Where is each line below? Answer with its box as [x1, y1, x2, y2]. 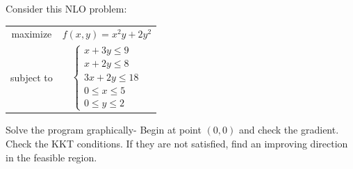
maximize [11, 26, 52, 41]
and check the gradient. [238, 122, 339, 137]
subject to [10, 70, 53, 84]
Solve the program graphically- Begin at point [6, 122, 202, 137]
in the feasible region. [6, 150, 97, 164]
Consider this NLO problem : [6, 1, 127, 15]
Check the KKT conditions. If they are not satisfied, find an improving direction [6, 136, 348, 150]
